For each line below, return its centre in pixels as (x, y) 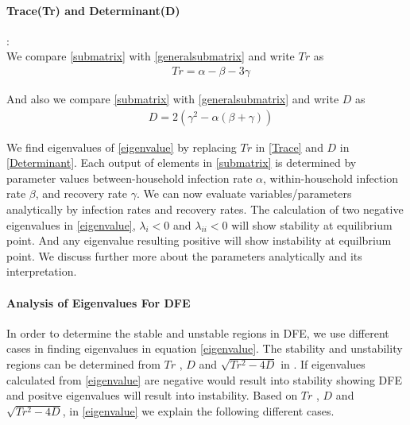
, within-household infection (331, 178)
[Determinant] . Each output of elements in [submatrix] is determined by (182, 162)
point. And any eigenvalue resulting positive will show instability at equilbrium (199, 240)
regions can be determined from (83, 363)
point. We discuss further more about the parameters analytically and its (184, 255)
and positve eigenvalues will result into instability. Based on (152, 395)
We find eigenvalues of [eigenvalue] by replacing (122, 147)
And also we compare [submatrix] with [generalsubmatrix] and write (173, 99)
